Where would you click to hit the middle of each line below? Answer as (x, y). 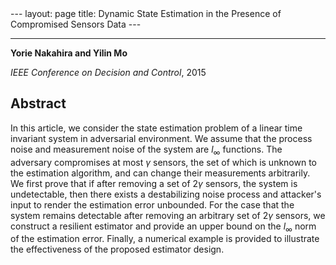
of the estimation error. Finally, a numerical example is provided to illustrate (165, 239)
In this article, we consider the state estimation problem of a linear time (156, 128)
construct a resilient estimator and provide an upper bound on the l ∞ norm (163, 227)
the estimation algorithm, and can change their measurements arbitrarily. (160, 173)
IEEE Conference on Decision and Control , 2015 (108, 72)
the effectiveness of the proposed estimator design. (117, 249)
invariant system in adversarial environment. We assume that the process (161, 138)
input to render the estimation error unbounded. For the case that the (152, 204)
